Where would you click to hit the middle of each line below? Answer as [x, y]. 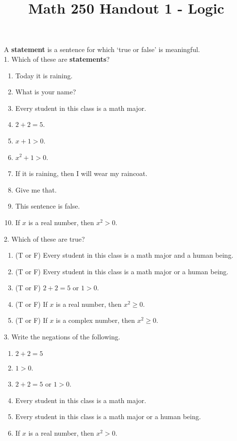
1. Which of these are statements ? [57, 59]
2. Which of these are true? [44, 238]
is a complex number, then [95, 320]
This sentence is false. [48, 206]
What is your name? [46, 92]
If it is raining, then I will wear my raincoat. [81, 173]
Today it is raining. [44, 75]
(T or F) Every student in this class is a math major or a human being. [122, 271]
